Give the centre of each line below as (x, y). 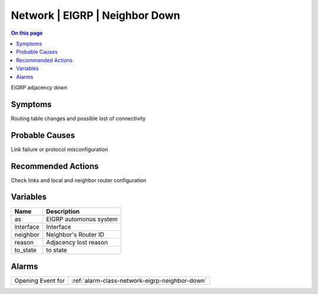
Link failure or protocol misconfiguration (59, 149)
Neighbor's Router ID (75, 234)
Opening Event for (40, 281)
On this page (27, 33)
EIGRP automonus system (82, 219)
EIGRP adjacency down (39, 87)
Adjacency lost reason (77, 242)
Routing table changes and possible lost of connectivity (78, 118)
